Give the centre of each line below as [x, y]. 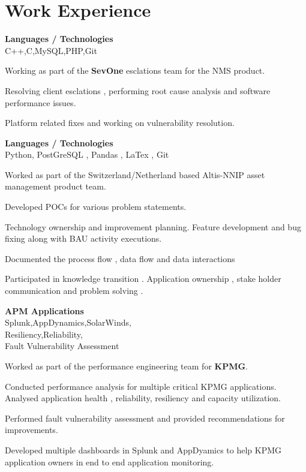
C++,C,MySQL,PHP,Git [51, 50]
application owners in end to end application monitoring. [109, 462]
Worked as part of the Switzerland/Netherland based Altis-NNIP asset [135, 174]
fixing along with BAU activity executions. [83, 238]
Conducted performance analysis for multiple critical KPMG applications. [141, 386]
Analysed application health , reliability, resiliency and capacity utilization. [143, 398]
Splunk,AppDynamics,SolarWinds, [68, 322]
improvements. [31, 430]
